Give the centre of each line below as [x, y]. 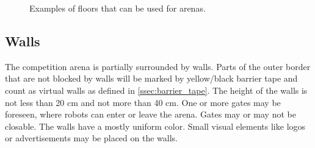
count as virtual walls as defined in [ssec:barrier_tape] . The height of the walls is [156, 90]
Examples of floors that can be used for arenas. [118, 8]
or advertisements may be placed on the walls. [91, 138]
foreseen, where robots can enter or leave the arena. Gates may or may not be [150, 114]
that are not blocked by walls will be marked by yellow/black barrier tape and [151, 78]
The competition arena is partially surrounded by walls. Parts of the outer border [158, 66]
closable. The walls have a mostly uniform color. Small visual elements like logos [155, 126]
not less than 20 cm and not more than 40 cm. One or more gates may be [143, 102]
